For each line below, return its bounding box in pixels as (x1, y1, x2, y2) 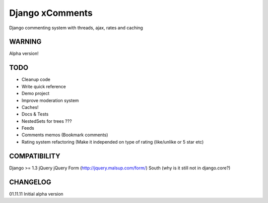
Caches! (21, 104, 39, 110)
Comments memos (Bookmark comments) (21, 132, 109, 138)
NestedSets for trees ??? (21, 118, 72, 124)
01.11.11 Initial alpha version (9, 191, 64, 197)
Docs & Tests (21, 111, 49, 117)
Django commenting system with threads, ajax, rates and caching (9, 25, 143, 31)
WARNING (9, 38, 42, 46)
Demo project (21, 91, 50, 97)
